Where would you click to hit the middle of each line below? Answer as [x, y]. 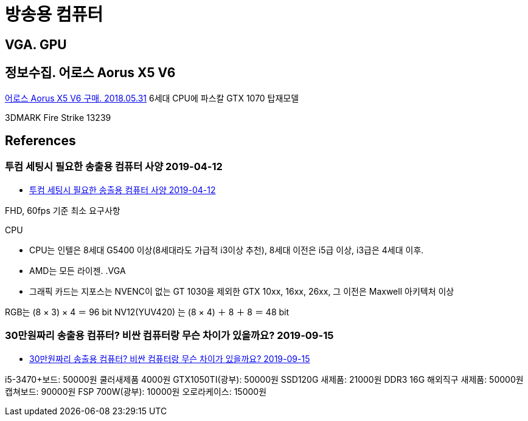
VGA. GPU [36, 44]
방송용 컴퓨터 [54, 15]
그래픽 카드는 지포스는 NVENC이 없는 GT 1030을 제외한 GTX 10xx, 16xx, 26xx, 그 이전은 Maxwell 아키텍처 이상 [242, 291]
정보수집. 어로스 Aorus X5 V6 [90, 73]
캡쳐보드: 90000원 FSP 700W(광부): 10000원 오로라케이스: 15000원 [136, 391]
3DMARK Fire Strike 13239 [58, 117]
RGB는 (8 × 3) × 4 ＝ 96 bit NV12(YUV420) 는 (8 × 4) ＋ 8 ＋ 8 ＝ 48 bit [147, 312]
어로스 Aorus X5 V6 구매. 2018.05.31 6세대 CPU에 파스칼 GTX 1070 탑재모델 [152, 98]
